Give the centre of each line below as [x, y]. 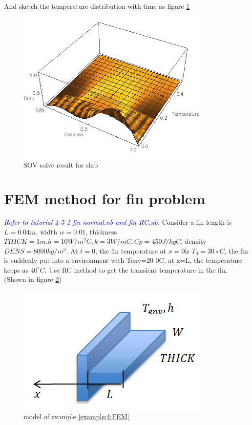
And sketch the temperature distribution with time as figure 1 [97, 6]
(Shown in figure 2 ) [33, 279]
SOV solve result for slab [61, 165]
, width [46, 231]
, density [194, 241]
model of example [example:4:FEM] [76, 416]
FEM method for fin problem [105, 198]
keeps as [16, 269]
